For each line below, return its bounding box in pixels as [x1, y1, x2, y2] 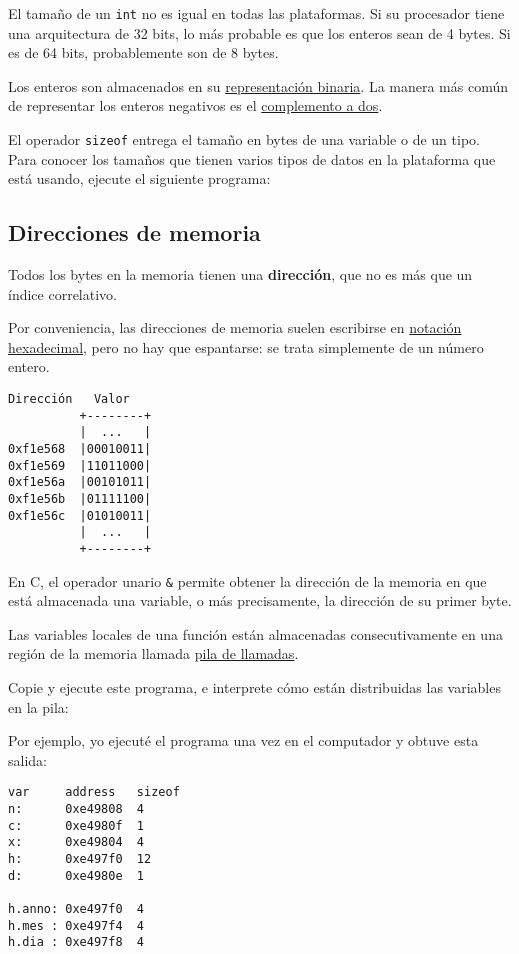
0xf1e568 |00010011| [8, 442, 152, 457]
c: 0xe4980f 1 [8, 818, 145, 833]
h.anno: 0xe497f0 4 [8, 902, 145, 917]
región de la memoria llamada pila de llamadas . [8, 643, 299, 664]
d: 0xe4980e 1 [8, 868, 145, 883]
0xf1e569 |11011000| [8, 458, 152, 473]
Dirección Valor [8, 392, 130, 407]
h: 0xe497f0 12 [8, 852, 152, 867]
